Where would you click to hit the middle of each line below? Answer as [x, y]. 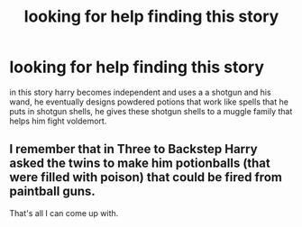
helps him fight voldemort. [58, 121]
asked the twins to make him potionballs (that [140, 163]
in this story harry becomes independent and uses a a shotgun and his [141, 92]
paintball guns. [53, 191]
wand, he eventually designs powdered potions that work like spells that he [149, 102]
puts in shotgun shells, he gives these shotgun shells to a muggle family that [151, 111]
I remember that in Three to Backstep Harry [134, 149]
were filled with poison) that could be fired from [146, 177]
